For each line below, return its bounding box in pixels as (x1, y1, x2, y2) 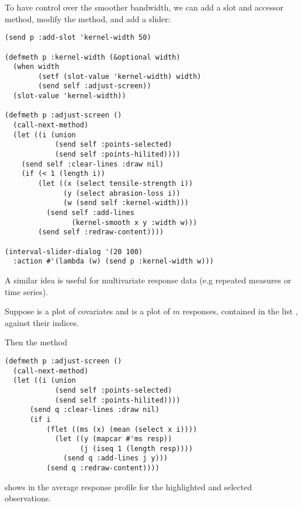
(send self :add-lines (46, 209, 134, 217)
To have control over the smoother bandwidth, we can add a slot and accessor (5, 1, 284, 13)
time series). (5, 285, 48, 297)
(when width (13, 63, 60, 71)
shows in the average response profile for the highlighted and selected (5, 480, 252, 493)
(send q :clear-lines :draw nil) (29, 406, 159, 414)
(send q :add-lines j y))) (63, 454, 168, 463)
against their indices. (5, 316, 79, 328)
